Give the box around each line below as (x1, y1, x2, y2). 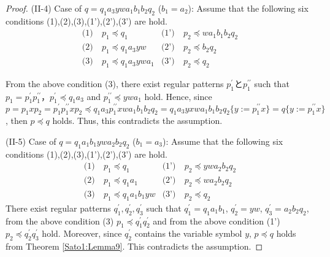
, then (6, 114, 28, 127)
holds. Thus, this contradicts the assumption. (52, 114, 223, 127)
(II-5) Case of (6, 134, 56, 147)
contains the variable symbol (134, 227, 242, 240)
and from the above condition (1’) (153, 214, 280, 227)
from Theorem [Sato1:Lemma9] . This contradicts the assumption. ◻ (6, 240, 263, 253)
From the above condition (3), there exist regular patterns (6, 77, 224, 90)
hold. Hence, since (144, 90, 212, 102)
